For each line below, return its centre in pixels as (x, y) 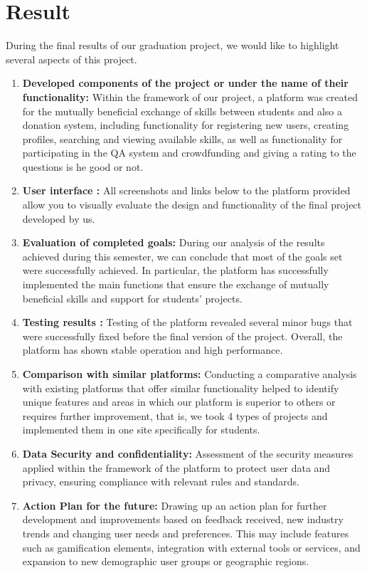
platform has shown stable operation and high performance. (153, 350)
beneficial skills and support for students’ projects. (132, 298)
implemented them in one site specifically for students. (141, 430)
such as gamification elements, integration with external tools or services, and (191, 547)
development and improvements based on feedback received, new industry (183, 519)
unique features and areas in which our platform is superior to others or (179, 402)
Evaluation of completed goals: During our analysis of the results (174, 242)
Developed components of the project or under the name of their (185, 83)
